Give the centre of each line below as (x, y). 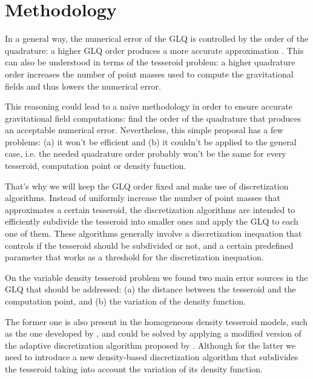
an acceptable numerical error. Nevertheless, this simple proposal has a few (144, 130)
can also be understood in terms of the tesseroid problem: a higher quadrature (150, 62)
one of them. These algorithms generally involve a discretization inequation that (153, 233)
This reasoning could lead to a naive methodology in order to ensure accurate (149, 106)
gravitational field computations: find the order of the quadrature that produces (153, 118)
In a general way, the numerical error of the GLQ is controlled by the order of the (157, 38)
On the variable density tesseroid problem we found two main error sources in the (156, 277)
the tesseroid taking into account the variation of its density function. (134, 368)
